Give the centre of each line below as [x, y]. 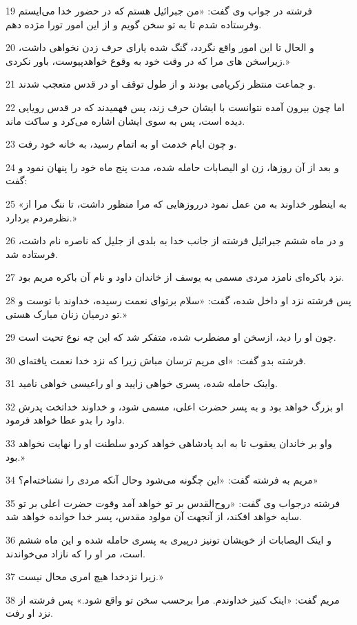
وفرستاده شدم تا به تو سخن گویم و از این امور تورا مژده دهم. [134, 24]
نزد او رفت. [29, 613]
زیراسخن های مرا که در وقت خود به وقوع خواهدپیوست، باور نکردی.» [148, 60]
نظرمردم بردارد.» [41, 217]
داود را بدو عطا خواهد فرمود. [65, 420]
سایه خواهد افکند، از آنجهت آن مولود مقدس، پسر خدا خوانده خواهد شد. [154, 516]
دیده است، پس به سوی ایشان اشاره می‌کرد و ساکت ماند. [125, 120]
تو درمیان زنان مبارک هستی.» [66, 314]
